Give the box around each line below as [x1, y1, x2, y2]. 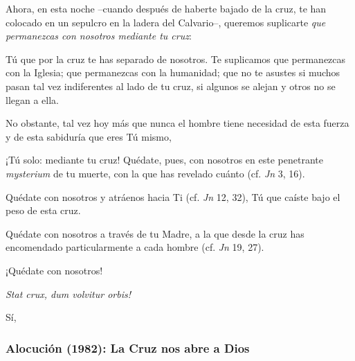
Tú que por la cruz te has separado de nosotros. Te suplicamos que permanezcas [6, 51, 346, 66]
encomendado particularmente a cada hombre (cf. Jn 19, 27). [6, 240, 264, 254]
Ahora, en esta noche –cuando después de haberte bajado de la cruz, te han [6, 1, 327, 15]
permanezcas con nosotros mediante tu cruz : [6, 28, 192, 43]
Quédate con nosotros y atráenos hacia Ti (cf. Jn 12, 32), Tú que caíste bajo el [6, 189, 340, 204]
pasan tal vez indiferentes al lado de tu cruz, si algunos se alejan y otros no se [6, 78, 336, 93]
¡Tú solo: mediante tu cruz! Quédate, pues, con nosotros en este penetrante [6, 152, 323, 167]
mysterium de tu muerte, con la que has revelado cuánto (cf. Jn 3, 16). [6, 166, 305, 180]
